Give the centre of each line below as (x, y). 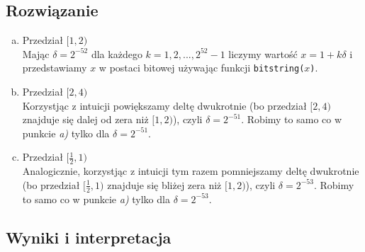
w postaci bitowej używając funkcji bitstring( (202, 68)
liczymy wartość (263, 53)
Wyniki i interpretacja (89, 237)
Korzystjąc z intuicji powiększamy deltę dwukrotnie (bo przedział (164, 105)
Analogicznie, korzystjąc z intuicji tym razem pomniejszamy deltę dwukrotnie (191, 171)
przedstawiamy (55, 68)
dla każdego (117, 53)
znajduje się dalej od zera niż (85, 119)
